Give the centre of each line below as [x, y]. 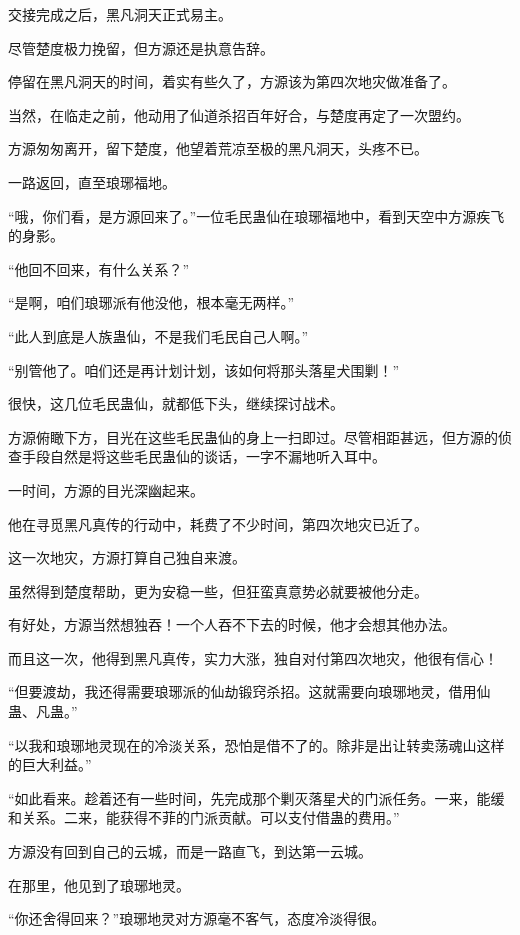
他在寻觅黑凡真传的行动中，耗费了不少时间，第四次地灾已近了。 [218, 523]
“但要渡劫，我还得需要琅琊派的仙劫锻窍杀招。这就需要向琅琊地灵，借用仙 [249, 691]
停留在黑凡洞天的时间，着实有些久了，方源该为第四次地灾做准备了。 [232, 81]
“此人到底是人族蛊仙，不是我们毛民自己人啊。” [158, 335]
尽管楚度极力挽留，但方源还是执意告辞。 [141, 47]
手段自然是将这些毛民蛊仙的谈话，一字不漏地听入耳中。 [203, 456]
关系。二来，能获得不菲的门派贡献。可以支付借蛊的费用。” [210, 817]
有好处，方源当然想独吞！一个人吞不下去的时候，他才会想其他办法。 [232, 624]
